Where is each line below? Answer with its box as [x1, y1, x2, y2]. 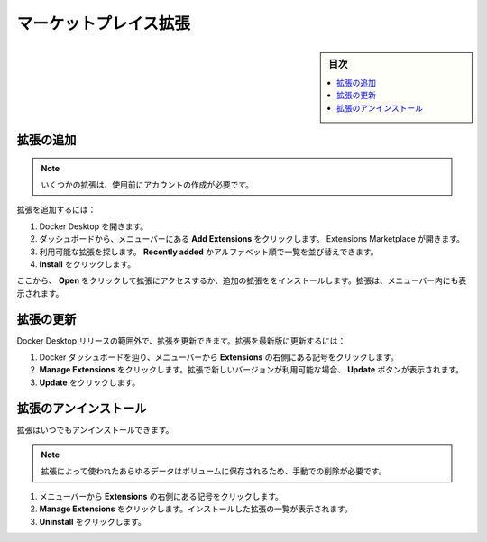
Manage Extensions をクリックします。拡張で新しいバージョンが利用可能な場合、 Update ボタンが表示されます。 [39, 364, 464, 375]
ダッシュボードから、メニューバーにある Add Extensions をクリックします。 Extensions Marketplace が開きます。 [39, 234, 464, 244]
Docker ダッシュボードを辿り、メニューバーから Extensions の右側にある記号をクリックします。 [39, 352, 399, 363]
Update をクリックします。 [39, 377, 140, 388]
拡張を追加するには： [16, 204, 96, 216]
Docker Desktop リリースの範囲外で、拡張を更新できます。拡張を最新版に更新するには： [16, 335, 346, 346]
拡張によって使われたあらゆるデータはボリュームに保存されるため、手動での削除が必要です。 [41, 465, 387, 477]
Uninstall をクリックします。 [39, 516, 146, 527]
